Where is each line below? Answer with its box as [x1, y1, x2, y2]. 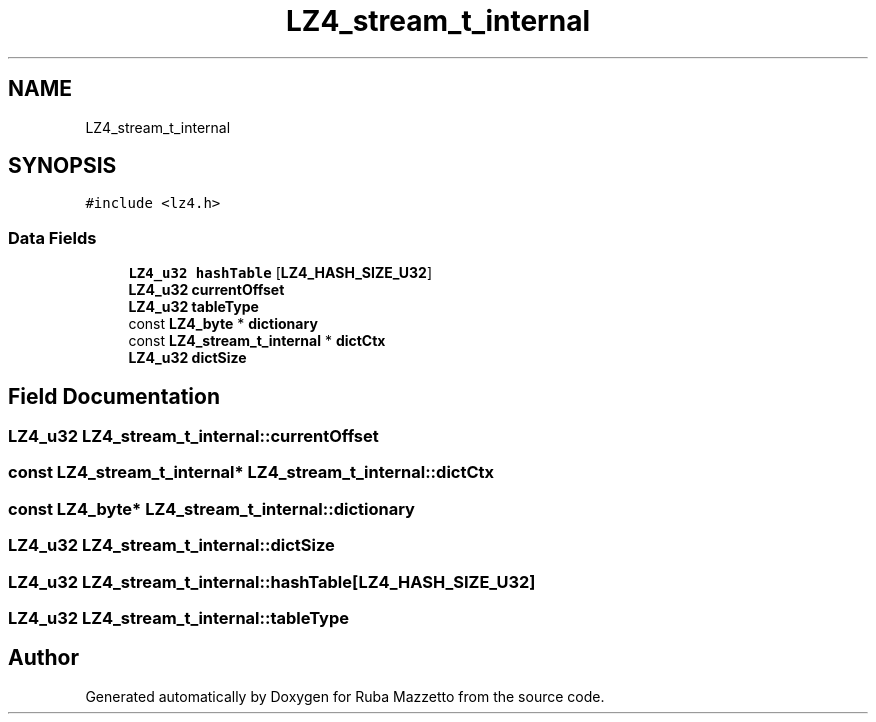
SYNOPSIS [8, 153, 117, 179]
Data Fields [8, 227, 97, 248]
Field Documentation [8, 383, 220, 409]
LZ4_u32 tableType [128, 298, 259, 316]
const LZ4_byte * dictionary [128, 315, 318, 333]
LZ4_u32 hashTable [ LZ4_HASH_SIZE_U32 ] [128, 264, 433, 282]
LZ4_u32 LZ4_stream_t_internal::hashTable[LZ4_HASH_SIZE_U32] [8, 571, 536, 592]
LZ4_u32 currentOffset [128, 281, 285, 299]
